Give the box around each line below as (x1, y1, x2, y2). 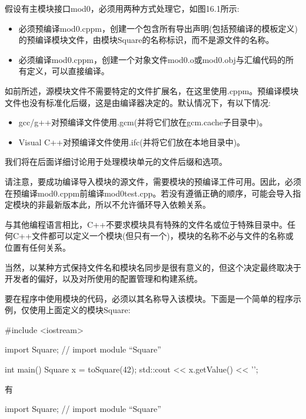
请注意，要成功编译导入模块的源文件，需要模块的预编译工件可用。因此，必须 (5, 175, 301, 187)
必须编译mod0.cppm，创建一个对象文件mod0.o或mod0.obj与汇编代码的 (18, 53, 285, 65)
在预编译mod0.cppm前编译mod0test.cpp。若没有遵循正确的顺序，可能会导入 (5, 187, 293, 199)
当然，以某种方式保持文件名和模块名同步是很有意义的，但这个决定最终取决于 (5, 261, 301, 273)
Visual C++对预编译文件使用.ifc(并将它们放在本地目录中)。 (18, 135, 245, 148)
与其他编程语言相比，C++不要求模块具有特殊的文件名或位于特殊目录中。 (5, 218, 287, 230)
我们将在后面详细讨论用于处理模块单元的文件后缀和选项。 (5, 155, 227, 168)
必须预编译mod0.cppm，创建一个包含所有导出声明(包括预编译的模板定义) (18, 22, 298, 34)
